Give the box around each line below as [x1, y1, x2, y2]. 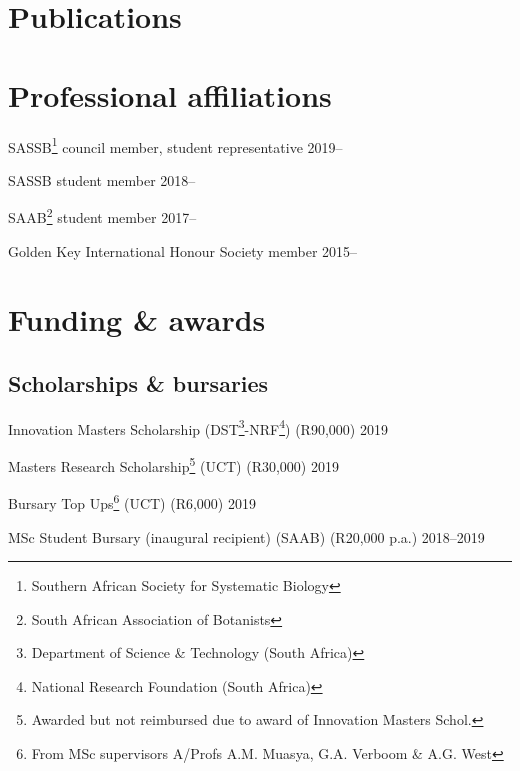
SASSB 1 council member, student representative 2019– [8, 133, 343, 157]
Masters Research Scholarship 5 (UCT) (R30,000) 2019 [8, 453, 339, 476]
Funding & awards [8, 299, 266, 340]
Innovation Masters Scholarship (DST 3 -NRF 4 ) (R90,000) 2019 [8, 415, 388, 439]
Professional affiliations [8, 74, 332, 115]
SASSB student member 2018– [8, 169, 196, 190]
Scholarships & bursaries [8, 367, 269, 398]
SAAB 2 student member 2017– [8, 204, 197, 227]
